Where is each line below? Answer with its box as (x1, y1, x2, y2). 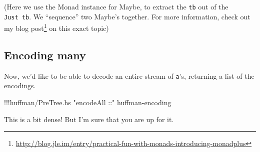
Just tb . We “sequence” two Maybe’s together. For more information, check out (4, 11, 250, 21)
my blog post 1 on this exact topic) (4, 21, 109, 33)
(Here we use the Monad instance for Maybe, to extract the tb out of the (4, 1, 228, 11)
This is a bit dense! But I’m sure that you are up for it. (4, 114, 174, 124)
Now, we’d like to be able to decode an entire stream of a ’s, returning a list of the (4, 70, 254, 81)
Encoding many (4, 47, 86, 62)
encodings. (4, 80, 36, 91)
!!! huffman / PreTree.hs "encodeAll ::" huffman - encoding (4, 97, 171, 108)
